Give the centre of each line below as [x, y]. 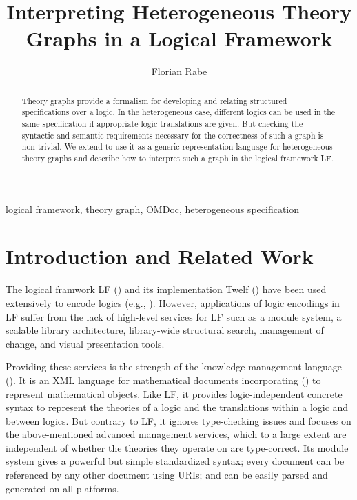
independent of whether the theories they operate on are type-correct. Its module [177, 447]
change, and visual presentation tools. [85, 343]
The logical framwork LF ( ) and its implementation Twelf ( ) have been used [166, 289]
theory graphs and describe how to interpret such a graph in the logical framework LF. [178, 158]
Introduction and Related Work [160, 256]
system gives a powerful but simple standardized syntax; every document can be [175, 461]
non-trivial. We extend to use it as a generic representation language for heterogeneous [177, 147]
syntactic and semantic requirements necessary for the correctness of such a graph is [173, 135]
